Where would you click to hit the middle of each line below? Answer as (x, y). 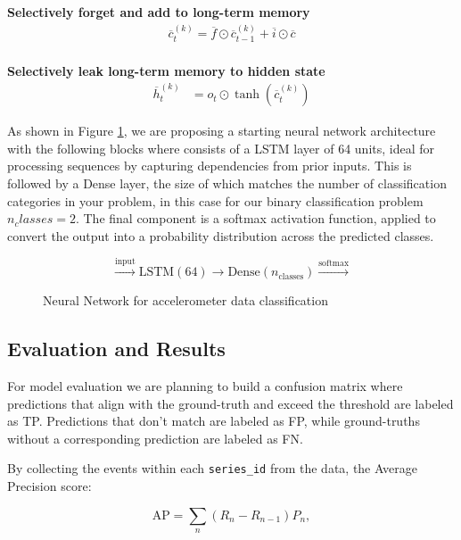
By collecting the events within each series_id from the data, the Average (212, 468)
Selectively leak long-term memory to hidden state (166, 70)
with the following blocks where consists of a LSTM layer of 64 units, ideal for (221, 148)
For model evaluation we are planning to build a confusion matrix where (205, 385)
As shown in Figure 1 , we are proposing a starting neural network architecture (222, 131)
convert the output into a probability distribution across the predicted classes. (221, 235)
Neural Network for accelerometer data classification (185, 300)
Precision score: (49, 485)
